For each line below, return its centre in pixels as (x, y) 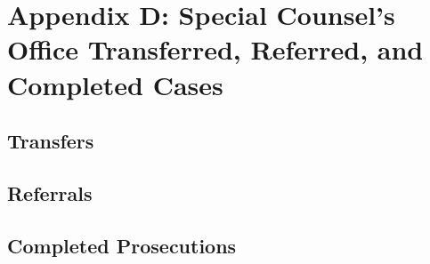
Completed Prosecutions (122, 245)
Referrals (50, 192)
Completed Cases (115, 84)
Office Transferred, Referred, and (215, 49)
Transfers (51, 141)
